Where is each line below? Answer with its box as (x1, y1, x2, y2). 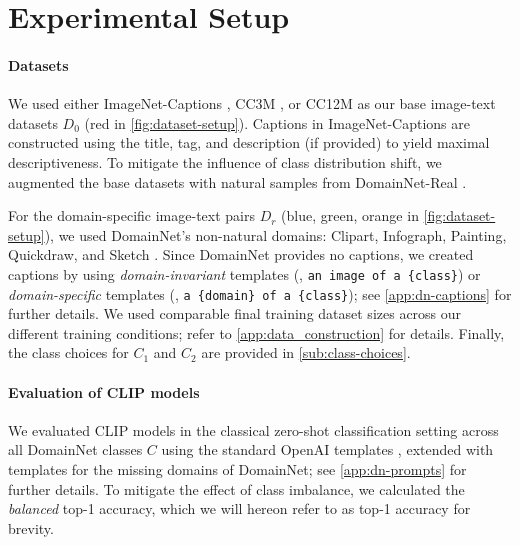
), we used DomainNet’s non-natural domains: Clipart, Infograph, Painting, (44, 224, 507, 245)
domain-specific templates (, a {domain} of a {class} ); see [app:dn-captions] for (8, 283, 512, 304)
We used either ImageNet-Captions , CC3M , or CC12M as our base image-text (8, 93, 496, 114)
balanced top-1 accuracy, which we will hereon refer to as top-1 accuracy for (8, 498, 471, 519)
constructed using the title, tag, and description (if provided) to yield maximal (8, 132, 490, 153)
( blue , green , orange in (281, 205, 419, 226)
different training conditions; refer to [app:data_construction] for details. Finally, (8, 322, 505, 343)
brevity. (8, 517, 54, 538)
